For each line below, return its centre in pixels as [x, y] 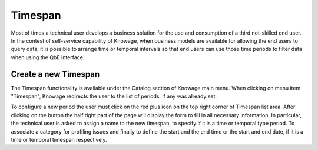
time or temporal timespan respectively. [59, 139]
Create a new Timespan [55, 74]
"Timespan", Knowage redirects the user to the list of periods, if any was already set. [114, 96]
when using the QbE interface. [48, 57]
